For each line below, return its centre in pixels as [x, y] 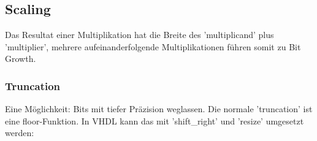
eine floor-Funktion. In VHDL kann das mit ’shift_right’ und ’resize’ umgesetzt [155, 120]
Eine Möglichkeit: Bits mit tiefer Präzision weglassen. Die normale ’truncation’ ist [159, 109]
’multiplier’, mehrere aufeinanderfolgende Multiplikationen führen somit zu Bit [153, 46]
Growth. [21, 59]
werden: [20, 133]
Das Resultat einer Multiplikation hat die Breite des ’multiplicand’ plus [139, 35]
